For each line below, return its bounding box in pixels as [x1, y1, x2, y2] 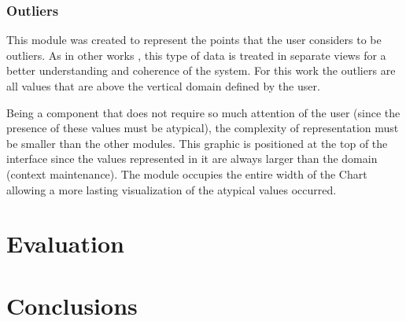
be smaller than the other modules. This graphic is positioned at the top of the [6, 135, 388, 151]
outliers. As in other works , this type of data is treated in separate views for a [6, 46, 386, 63]
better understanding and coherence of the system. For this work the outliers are [6, 62, 396, 79]
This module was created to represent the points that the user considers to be [6, 31, 382, 48]
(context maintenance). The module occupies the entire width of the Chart [6, 165, 367, 182]
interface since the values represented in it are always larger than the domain [6, 150, 378, 167]
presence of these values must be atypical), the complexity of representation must [6, 120, 399, 136]
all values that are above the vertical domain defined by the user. [6, 78, 320, 94]
